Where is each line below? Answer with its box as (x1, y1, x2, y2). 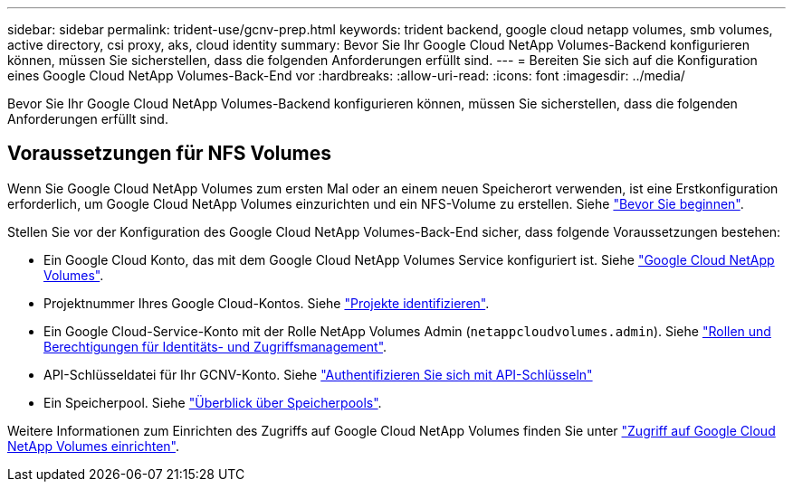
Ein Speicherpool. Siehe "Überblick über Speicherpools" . (43, 394, 382, 410)
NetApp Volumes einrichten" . (7, 437, 179, 454)
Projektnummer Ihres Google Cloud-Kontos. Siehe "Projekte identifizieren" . (43, 295, 490, 311)
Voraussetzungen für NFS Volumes (7, 142, 332, 165)
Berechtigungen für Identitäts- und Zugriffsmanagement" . (43, 338, 387, 354)
